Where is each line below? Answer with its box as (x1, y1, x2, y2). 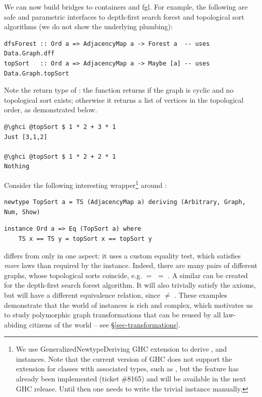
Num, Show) (4, 208, 40, 216)
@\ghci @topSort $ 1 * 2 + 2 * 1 (4, 153, 116, 160)
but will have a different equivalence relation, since (4, 289, 161, 300)
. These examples (174, 289, 227, 300)
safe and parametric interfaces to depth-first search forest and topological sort (4, 11, 244, 22)
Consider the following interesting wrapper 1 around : (4, 178, 167, 190)
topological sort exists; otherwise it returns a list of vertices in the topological (4, 94, 244, 105)
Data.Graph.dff (4, 50, 55, 57)
